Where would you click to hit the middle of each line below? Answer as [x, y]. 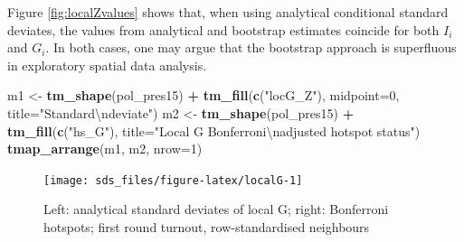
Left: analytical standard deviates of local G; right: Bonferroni [216, 209]
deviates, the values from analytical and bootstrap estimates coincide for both [223, 29]
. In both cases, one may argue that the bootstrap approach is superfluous [251, 47]
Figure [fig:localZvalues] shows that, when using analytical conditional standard [228, 12]
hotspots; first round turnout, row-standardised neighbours [207, 227]
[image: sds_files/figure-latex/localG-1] [173, 180]
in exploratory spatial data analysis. [107, 65]
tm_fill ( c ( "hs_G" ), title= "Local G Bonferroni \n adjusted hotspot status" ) [214, 130]
